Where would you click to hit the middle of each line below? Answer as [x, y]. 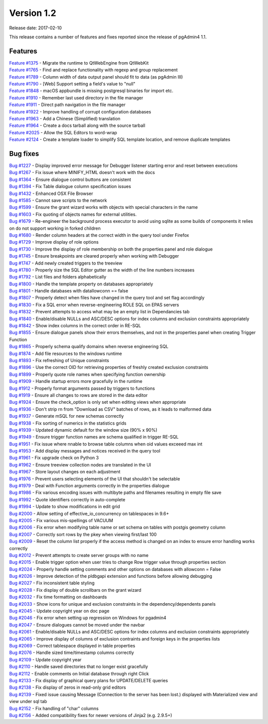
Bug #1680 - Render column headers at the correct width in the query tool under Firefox [99, 235]
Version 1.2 [33, 13]
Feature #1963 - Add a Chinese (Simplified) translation [65, 118]
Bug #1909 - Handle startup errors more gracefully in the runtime [76, 381]
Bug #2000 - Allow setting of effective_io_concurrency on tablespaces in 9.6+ [89, 513]
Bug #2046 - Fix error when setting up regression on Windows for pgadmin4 [88, 618]
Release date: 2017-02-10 [35, 28]
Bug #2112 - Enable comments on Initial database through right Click [79, 673]
